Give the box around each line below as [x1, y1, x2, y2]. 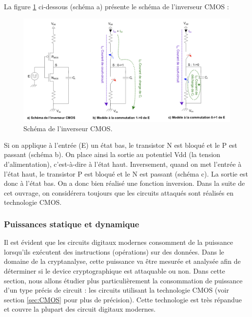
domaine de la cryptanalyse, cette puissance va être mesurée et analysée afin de [4, 256, 241, 266]
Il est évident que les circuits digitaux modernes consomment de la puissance [4, 237, 233, 247]
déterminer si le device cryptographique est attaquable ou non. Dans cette [4, 265, 225, 276]
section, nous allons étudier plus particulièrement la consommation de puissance [4, 275, 243, 285]
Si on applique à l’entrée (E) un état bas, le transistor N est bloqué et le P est [4, 139, 237, 150]
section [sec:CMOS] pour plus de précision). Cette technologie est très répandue [4, 294, 242, 304]
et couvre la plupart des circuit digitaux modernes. [4, 304, 156, 314]
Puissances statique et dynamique [4, 218, 139, 230]
